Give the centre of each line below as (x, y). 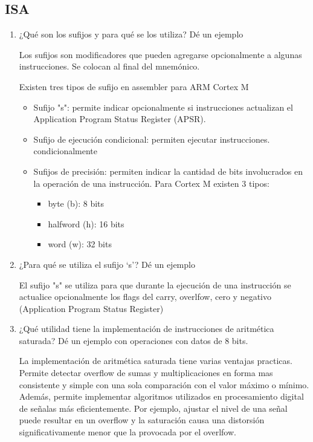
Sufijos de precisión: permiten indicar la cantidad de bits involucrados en (168, 171)
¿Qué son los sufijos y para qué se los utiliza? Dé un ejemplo (131, 34)
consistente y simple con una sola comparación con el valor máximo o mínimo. (164, 384)
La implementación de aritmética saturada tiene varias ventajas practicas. (156, 361)
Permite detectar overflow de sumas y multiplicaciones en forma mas (146, 373)
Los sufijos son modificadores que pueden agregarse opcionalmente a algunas (160, 54)
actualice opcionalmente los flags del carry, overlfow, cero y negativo (145, 297)
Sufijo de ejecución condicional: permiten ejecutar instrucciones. (152, 139)
